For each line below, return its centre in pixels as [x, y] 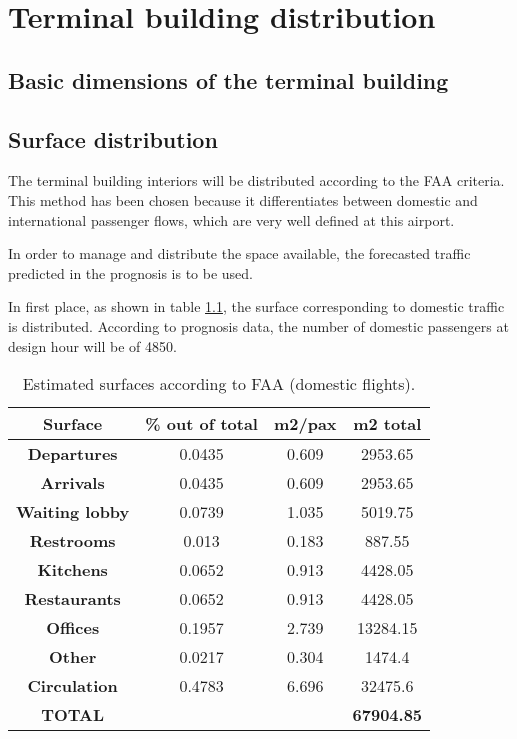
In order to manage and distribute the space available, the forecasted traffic [239, 253]
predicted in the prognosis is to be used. [130, 272]
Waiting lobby [73, 512]
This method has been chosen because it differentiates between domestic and [243, 199]
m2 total [387, 424]
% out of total [201, 424]
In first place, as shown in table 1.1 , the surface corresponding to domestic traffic [256, 306]
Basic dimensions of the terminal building [228, 79]
